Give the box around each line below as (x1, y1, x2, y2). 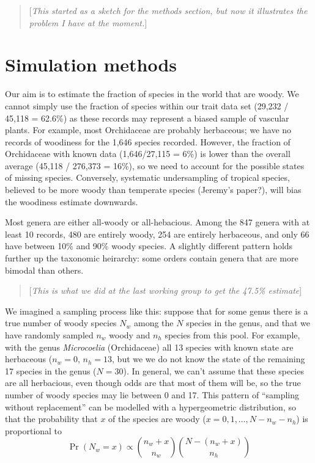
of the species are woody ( (108, 412, 206, 425)
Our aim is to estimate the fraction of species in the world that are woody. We (5, 87, 299, 100)
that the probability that (5, 412, 98, 425)
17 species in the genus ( (5, 364, 97, 377)
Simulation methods (5, 52, 177, 77)
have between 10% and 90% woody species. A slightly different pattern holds (5, 239, 293, 252)
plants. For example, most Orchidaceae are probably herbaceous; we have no (5, 123, 292, 136)
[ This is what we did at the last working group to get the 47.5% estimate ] (29, 284, 302, 297)
